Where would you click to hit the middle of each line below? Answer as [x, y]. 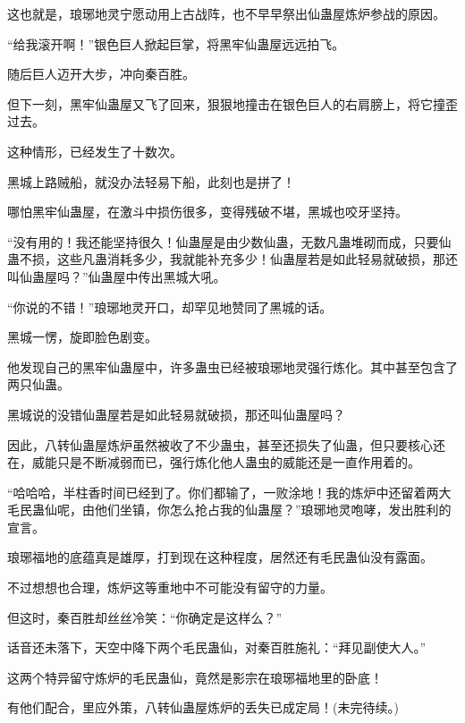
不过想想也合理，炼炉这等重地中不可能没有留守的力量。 [170, 587]
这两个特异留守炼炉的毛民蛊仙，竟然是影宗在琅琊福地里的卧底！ [195, 677]
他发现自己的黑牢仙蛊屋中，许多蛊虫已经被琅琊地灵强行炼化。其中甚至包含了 [232, 366]
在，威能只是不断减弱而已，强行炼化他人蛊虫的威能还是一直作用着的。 [214, 462]
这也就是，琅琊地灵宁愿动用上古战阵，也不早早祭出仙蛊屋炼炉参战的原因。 [226, 13]
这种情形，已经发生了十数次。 [95, 151]
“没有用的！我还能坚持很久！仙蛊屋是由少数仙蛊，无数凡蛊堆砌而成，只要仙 [229, 241]
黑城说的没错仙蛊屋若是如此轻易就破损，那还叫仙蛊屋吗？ [176, 414]
